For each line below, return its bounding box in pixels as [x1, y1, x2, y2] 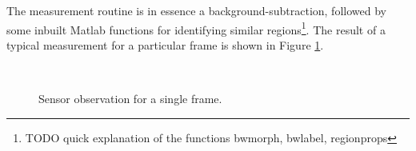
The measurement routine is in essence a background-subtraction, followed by [6, 2, 386, 18]
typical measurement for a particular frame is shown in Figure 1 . [6, 36, 324, 53]
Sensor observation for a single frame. [38, 90, 222, 107]
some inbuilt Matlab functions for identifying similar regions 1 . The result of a [6, 18, 386, 38]
